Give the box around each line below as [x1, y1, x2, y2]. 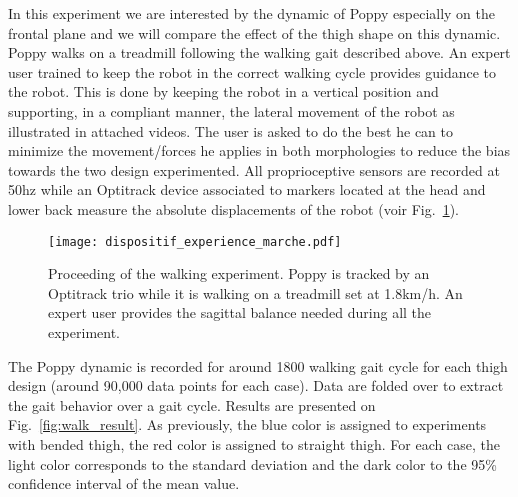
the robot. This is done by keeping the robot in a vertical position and [8, 81, 439, 102]
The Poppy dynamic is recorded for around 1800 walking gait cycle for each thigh [8, 355, 508, 376]
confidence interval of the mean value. [8, 473, 240, 494]
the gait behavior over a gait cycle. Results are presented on [8, 394, 376, 415]
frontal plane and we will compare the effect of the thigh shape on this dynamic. [8, 22, 501, 43]
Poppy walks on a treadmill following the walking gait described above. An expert [8, 42, 511, 63]
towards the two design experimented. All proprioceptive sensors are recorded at [8, 159, 500, 180]
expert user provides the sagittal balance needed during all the [48, 302, 432, 323]
